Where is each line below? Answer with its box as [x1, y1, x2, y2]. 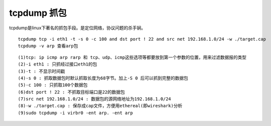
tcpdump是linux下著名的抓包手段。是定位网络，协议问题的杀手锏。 [9, 25, 146, 31]
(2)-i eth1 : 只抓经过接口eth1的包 [18, 62, 98, 67]
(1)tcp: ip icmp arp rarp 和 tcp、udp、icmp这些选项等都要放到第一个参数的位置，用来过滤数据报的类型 [18, 55, 247, 60]
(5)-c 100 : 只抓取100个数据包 [18, 82, 88, 88]
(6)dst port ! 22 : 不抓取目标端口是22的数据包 [18, 89, 125, 95]
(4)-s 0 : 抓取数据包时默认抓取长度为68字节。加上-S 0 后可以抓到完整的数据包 [18, 75, 188, 81]
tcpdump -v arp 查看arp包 [18, 43, 78, 49]
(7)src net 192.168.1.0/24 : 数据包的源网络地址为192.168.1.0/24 [18, 96, 171, 102]
